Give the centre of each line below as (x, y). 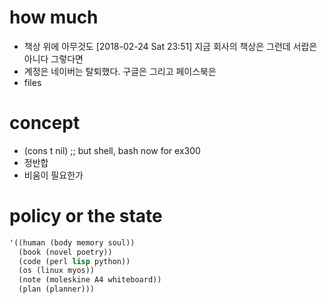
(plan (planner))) (57, 289)
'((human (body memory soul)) (72, 242)
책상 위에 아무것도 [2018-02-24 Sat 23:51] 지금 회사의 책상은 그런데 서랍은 (170, 46)
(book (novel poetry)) (65, 252)
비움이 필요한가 (53, 175)
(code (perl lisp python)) (74, 261)
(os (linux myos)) (57, 271)
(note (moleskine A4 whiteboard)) (90, 280)
